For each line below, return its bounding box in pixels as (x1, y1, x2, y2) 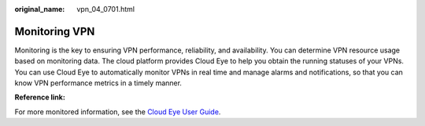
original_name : (14, 5, 65, 13)
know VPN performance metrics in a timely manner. (14, 78, 183, 88)
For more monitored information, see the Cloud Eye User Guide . (14, 106, 221, 117)
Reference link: (14, 92, 66, 102)
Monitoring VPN (14, 24, 95, 38)
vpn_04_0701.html (76, 5, 135, 13)
